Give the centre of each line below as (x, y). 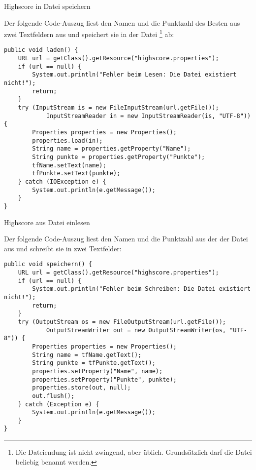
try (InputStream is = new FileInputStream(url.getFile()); (118, 108)
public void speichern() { (48, 264)
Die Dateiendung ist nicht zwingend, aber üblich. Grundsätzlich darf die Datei (134, 452)
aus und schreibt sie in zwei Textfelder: (63, 248)
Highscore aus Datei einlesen (47, 222)
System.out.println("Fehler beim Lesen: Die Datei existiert (134, 75)
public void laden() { (41, 50)
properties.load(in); (67, 140)
